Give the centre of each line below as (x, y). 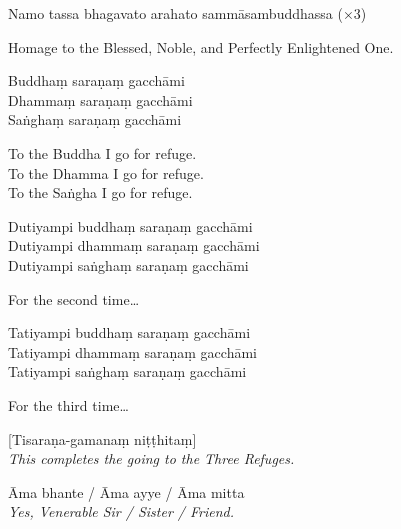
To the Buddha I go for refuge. (102, 152)
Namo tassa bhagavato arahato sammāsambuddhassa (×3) (187, 13)
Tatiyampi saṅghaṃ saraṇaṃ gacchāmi (127, 371)
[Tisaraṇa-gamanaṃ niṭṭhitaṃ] (102, 438)
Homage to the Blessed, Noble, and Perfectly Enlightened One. (201, 46)
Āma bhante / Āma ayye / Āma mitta (126, 491)
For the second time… (74, 298)
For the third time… (68, 404)
